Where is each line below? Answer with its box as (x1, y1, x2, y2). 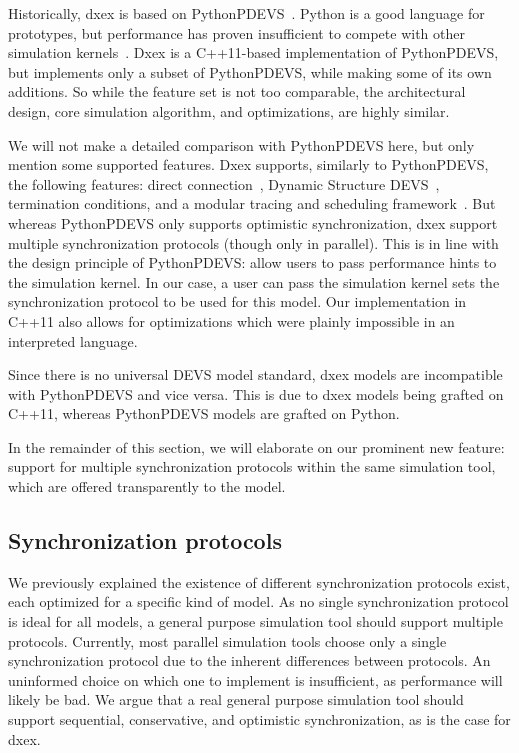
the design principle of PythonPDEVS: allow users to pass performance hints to (8, 252, 497, 273)
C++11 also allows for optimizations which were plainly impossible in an (8, 310, 455, 331)
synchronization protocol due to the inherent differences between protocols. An (8, 650, 491, 671)
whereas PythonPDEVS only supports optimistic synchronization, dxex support (8, 212, 498, 233)
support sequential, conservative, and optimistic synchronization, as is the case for (8, 709, 511, 730)
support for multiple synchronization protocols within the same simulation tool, (8, 456, 496, 477)
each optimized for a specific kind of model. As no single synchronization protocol (8, 591, 509, 612)
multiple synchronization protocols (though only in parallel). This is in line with (8, 232, 499, 253)
